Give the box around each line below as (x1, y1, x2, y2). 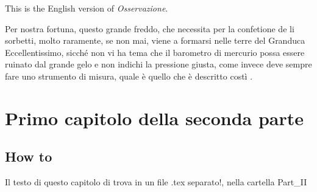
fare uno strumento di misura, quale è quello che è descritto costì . (5, 69, 253, 82)
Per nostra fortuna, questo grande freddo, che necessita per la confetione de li (5, 22, 294, 35)
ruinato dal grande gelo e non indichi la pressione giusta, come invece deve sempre (5, 58, 312, 70)
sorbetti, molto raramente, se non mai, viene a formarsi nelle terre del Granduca (5, 34, 305, 47)
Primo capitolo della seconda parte (5, 105, 304, 130)
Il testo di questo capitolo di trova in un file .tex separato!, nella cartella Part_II (5, 176, 307, 188)
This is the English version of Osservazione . (5, 2, 168, 14)
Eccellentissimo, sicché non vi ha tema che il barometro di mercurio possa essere (5, 46, 305, 58)
